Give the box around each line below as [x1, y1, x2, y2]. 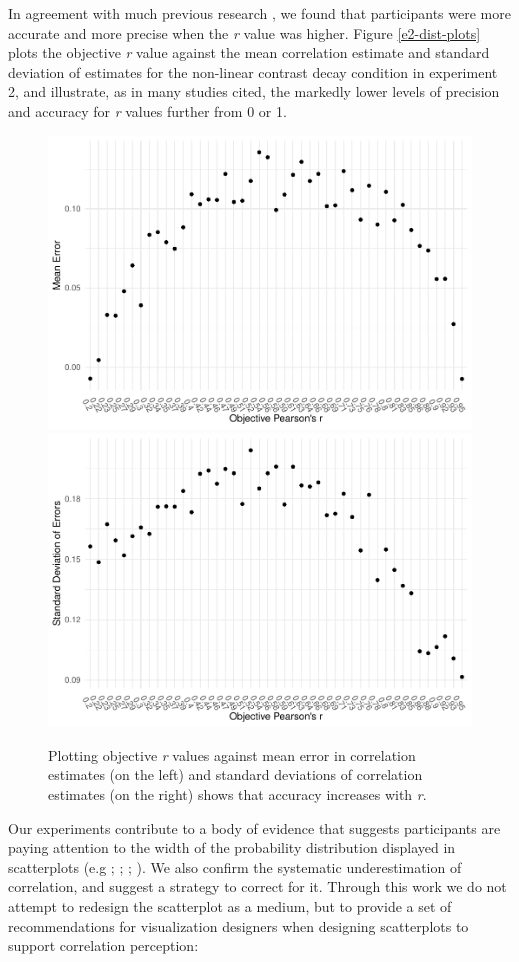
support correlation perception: [8, 935, 199, 956]
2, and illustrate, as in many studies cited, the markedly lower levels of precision [8, 81, 500, 102]
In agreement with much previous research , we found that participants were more [8, 3, 511, 23]
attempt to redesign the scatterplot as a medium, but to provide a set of [8, 895, 452, 916]
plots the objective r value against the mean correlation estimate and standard [8, 42, 490, 63]
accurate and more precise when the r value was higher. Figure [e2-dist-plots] [8, 22, 481, 43]
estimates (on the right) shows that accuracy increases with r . [48, 784, 427, 804]
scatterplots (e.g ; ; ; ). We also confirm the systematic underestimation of [8, 856, 462, 877]
